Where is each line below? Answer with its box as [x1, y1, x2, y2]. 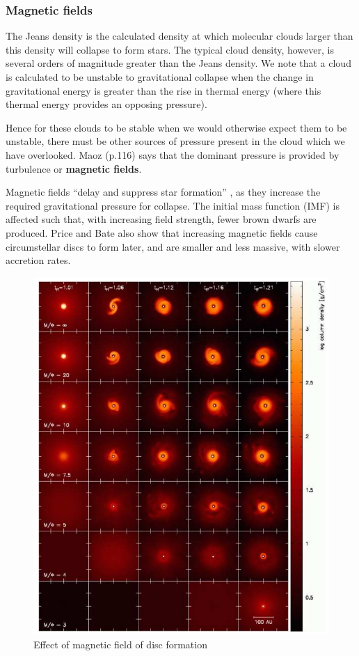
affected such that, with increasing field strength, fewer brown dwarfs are [6, 212, 317, 226]
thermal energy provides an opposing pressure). [6, 97, 207, 111]
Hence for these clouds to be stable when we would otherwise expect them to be [6, 120, 347, 134]
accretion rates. [6, 253, 71, 267]
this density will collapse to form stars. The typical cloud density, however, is [6, 42, 334, 56]
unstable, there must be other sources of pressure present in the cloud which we [6, 134, 345, 148]
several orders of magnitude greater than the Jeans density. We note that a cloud [6, 56, 351, 70]
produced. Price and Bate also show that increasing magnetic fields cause [6, 225, 318, 240]
